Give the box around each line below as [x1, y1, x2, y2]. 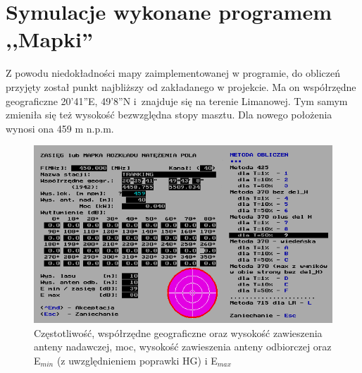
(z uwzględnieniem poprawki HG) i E [56, 353, 218, 367]
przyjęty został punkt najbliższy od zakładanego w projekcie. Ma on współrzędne [6, 79, 356, 94]
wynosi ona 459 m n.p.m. [6, 121, 114, 135]
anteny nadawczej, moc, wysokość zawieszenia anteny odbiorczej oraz [34, 339, 332, 354]
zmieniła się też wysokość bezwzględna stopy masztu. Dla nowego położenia [6, 107, 332, 122]
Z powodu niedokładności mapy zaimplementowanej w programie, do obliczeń [6, 66, 341, 80]
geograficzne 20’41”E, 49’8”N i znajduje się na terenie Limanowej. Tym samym [6, 93, 348, 108]
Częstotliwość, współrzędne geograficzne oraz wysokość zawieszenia [34, 325, 323, 340]
